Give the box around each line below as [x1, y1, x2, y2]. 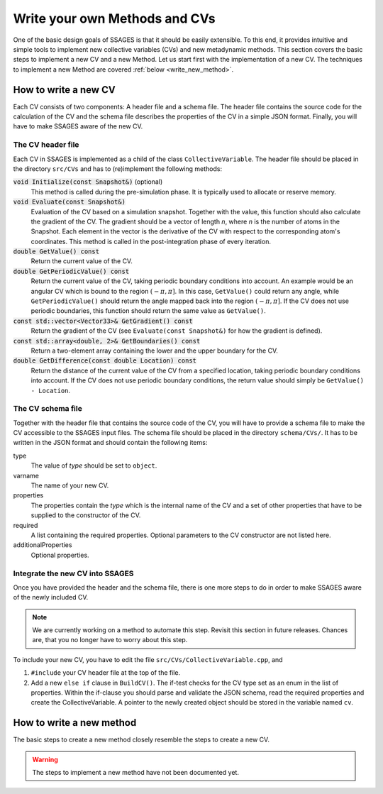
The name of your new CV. [30, 481, 109, 490]
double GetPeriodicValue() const [13, 267, 130, 275]
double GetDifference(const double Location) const [13, 357, 197, 365]
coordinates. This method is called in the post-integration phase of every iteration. [30, 237, 271, 246]
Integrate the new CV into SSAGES [13, 568, 134, 578]
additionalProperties [13, 541, 72, 549]
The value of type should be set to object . [30, 461, 157, 470]
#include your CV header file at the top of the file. [30, 668, 181, 677]
